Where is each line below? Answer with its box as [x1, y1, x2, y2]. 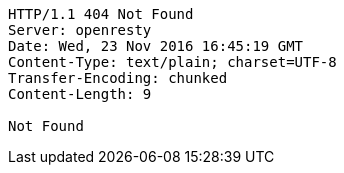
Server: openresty [8, 22, 152, 38]
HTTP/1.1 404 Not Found [8, 6, 194, 22]
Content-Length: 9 [8, 86, 152, 102]
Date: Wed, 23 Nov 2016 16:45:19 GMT [8, 38, 304, 54]
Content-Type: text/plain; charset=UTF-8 [8, 54, 337, 70]
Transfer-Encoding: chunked [8, 70, 228, 86]
